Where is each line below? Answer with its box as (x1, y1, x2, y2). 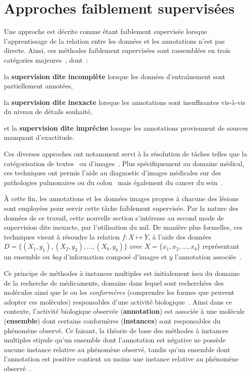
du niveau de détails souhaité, (4, 106, 93, 117)
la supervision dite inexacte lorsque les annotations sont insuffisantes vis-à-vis (4, 97, 246, 107)
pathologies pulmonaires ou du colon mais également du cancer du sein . (4, 177, 223, 187)
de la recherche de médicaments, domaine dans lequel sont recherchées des (4, 277, 224, 288)
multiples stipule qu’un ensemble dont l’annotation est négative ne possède (4, 335, 226, 345)
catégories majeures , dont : (4, 54, 88, 65)
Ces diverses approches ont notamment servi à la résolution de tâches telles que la (4, 149, 247, 159)
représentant (203, 241, 239, 251)
